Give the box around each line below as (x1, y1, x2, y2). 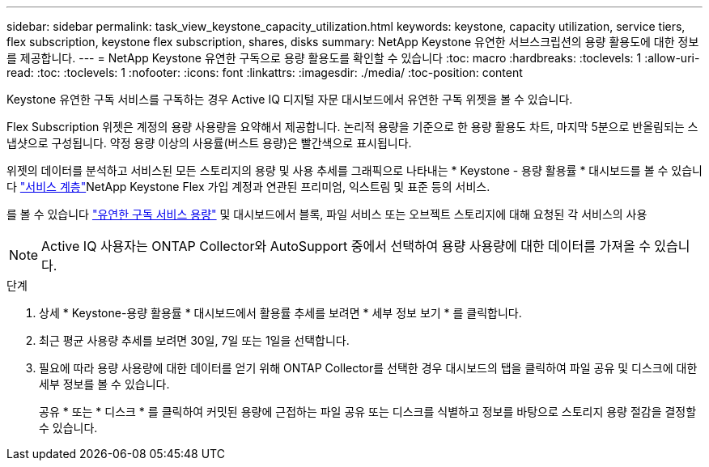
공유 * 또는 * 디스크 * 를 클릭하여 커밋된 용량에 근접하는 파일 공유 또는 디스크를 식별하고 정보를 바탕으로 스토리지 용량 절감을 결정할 (39, 405, 697, 418)
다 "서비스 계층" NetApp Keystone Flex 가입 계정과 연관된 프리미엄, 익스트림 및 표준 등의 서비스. (6, 180, 490, 193)
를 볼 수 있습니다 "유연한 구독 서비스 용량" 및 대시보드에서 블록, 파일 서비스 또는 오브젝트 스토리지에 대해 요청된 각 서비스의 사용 (6, 207, 647, 221)
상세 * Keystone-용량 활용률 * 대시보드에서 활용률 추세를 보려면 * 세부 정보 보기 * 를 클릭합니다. (39, 306, 522, 320)
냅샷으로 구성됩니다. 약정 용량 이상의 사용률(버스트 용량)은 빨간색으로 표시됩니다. (6, 136, 412, 150)
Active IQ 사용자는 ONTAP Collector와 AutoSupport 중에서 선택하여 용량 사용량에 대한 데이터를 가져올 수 (41, 238, 651, 254)
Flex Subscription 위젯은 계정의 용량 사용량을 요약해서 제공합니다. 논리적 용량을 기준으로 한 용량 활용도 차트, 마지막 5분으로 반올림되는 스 (6, 120, 698, 134)
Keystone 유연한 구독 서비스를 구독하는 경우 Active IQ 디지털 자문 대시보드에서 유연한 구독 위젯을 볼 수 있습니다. (6, 92, 573, 106)
